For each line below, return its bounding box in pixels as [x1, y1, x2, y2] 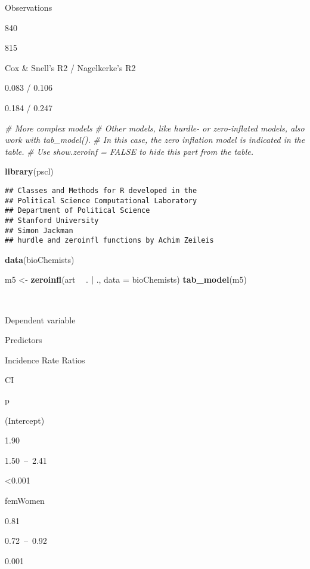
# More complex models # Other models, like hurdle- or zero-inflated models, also [5, 121, 305, 134]
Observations [5, 1, 52, 13]
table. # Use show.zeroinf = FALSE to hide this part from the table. [5, 145, 254, 157]
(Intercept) [5, 414, 45, 426]
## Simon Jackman [5, 226, 73, 235]
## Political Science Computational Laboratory [5, 196, 197, 205]
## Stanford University [5, 216, 99, 225]
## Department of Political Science [5, 206, 150, 215]
